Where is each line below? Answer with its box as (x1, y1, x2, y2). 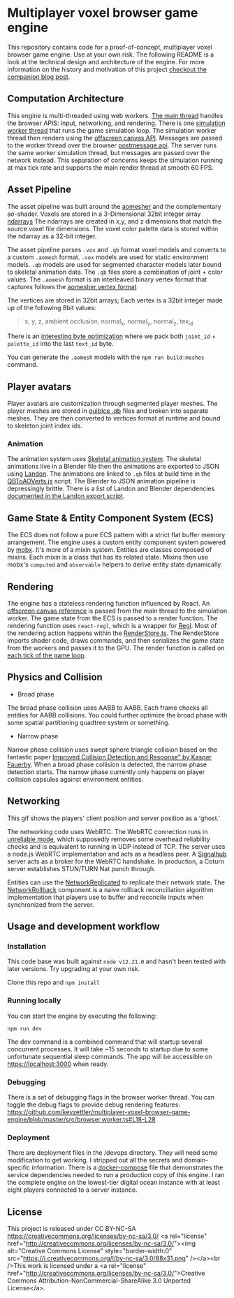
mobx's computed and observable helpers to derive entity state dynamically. (7, 560, 223, 569)
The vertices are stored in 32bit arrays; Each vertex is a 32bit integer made (7, 296, 223, 305)
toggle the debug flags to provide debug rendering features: (7, 1100, 180, 1109)
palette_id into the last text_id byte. (7, 340, 114, 348)
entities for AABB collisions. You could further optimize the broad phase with (7, 710, 228, 719)
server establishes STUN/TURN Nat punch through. (7, 864, 156, 873)
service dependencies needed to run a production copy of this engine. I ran (7, 1171, 225, 1179)
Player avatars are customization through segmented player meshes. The (7, 400, 218, 408)
